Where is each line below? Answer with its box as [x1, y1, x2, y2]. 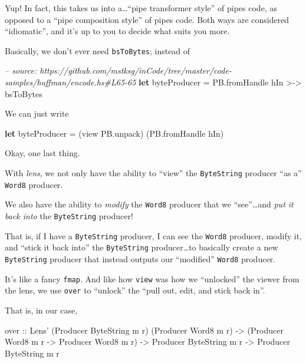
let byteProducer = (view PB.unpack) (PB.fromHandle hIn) [5, 127, 224, 139]
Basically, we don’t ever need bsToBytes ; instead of [5, 44, 190, 57]
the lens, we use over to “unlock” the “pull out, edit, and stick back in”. [5, 284, 265, 296]
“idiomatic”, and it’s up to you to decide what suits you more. [5, 25, 230, 37]
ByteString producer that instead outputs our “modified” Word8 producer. [5, 252, 275, 265]
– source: [5, 64, 37, 77]
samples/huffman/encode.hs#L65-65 [5, 76, 136, 88]
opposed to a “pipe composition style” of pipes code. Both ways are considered [5, 13, 289, 25]
